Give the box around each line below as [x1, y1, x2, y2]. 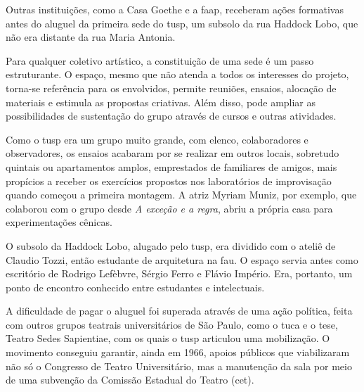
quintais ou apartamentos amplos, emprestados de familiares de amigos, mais [6, 159, 337, 174]
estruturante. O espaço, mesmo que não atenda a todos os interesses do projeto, [6, 67, 349, 82]
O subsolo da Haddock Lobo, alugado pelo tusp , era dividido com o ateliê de [6, 238, 336, 253]
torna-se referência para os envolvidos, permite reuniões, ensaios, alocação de [6, 80, 337, 95]
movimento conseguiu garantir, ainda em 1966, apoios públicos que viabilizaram [6, 345, 350, 360]
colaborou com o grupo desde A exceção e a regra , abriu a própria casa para [6, 201, 333, 215]
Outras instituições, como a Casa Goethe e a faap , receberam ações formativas [6, 2, 344, 16]
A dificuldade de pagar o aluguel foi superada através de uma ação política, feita [6, 303, 353, 318]
